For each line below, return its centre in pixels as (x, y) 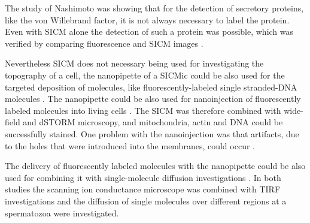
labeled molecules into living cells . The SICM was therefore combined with (143, 110)
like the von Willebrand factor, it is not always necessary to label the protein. (147, 19)
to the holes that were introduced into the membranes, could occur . (130, 145)
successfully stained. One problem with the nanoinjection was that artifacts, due (152, 133)
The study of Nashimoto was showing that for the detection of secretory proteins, (154, 8)
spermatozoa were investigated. (62, 213)
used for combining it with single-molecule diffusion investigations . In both (143, 177)
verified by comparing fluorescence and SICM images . (104, 43)
